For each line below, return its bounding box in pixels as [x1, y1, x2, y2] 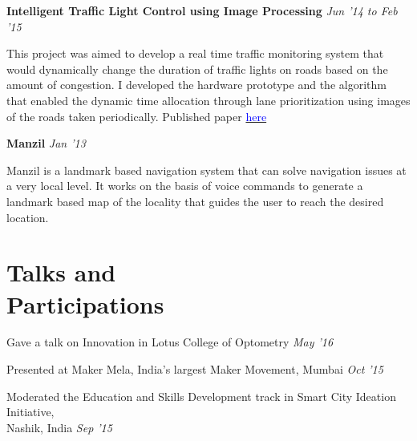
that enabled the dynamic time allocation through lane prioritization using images [6, 91, 411, 108]
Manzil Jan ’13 [6, 135, 86, 152]
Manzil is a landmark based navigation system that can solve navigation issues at [6, 161, 407, 178]
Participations [6, 287, 164, 320]
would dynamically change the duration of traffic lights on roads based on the [6, 60, 388, 77]
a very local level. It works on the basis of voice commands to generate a [6, 177, 363, 194]
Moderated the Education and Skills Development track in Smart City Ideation [6, 387, 396, 404]
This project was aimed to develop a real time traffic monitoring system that [6, 45, 384, 62]
